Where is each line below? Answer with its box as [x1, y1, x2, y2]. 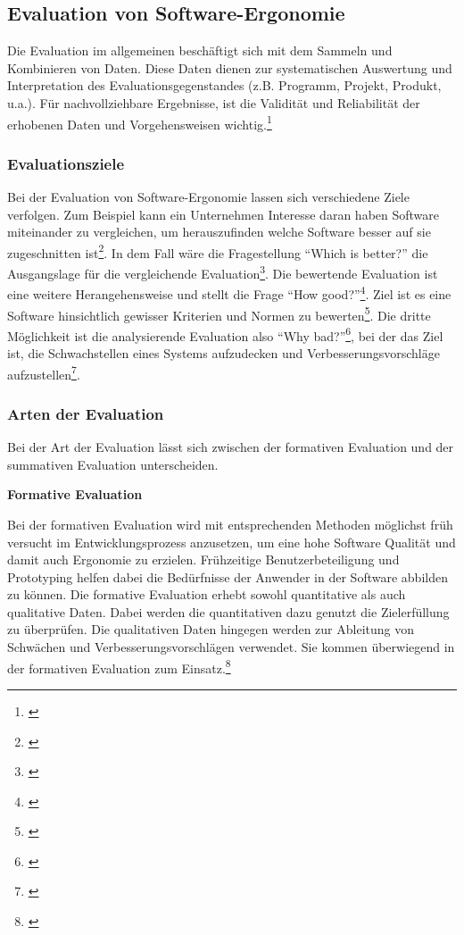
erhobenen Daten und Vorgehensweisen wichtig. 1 [7, 112, 272, 133]
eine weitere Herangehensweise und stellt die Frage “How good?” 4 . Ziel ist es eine [7, 282, 452, 303]
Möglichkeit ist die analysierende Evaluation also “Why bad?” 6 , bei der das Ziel [7, 323, 443, 345]
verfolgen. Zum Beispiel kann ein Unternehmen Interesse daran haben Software [7, 205, 440, 223]
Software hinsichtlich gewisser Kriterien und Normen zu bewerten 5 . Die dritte [7, 303, 431, 324]
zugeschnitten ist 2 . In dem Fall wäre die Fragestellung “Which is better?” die [7, 240, 428, 262]
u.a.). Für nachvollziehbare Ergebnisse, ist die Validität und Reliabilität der [7, 93, 420, 112]
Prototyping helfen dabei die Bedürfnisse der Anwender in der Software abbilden [7, 567, 448, 586]
